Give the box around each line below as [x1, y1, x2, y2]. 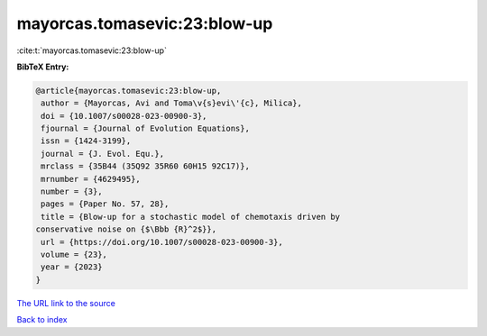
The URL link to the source [16, 297, 116, 308]
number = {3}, [41, 186, 103, 197]
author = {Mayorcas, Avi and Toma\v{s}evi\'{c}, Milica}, [41, 98, 302, 108]
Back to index [16, 314, 68, 325]
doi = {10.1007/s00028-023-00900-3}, [41, 111, 207, 121]
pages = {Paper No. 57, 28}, [41, 199, 170, 209]
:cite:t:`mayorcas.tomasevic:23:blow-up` [16, 45, 167, 56]
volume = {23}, [41, 250, 108, 259]
